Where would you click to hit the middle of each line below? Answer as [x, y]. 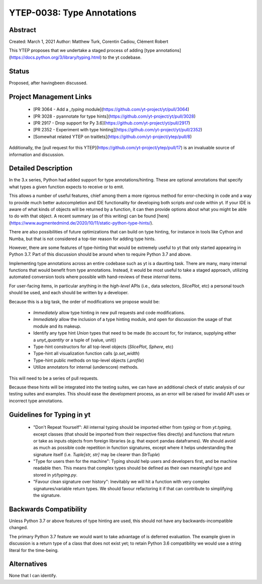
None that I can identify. [33, 576]
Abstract [23, 30]
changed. [18, 528]
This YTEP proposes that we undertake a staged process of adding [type [82, 51]
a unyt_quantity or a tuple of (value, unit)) [75, 340]
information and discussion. [37, 154]
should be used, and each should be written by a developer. [69, 293]
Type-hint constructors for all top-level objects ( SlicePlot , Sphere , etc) [103, 347]
